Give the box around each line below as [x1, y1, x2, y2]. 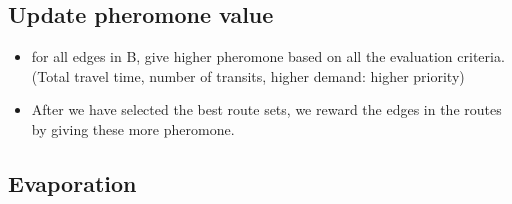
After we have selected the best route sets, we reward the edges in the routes [31, 99, 502, 120]
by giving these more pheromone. [31, 118, 235, 139]
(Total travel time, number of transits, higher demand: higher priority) [31, 65, 465, 86]
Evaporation [8, 167, 137, 198]
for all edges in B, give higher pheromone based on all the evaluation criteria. [31, 46, 505, 67]
